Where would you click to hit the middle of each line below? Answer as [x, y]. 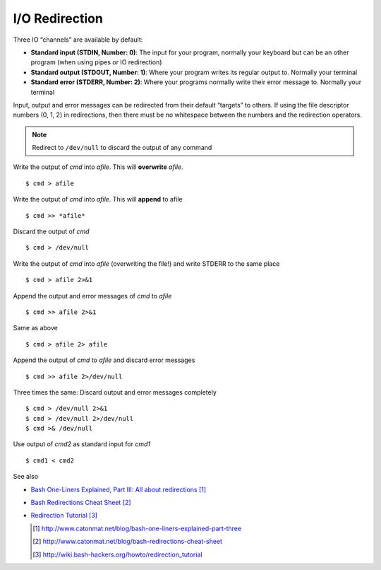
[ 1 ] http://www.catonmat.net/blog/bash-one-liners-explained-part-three [137, 528]
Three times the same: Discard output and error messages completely [115, 392]
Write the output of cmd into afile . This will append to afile [98, 199]
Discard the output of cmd [51, 232]
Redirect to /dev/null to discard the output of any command [122, 148]
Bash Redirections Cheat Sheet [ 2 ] [81, 503]
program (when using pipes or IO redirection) [96, 62]
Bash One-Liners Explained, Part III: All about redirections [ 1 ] [119, 489]
